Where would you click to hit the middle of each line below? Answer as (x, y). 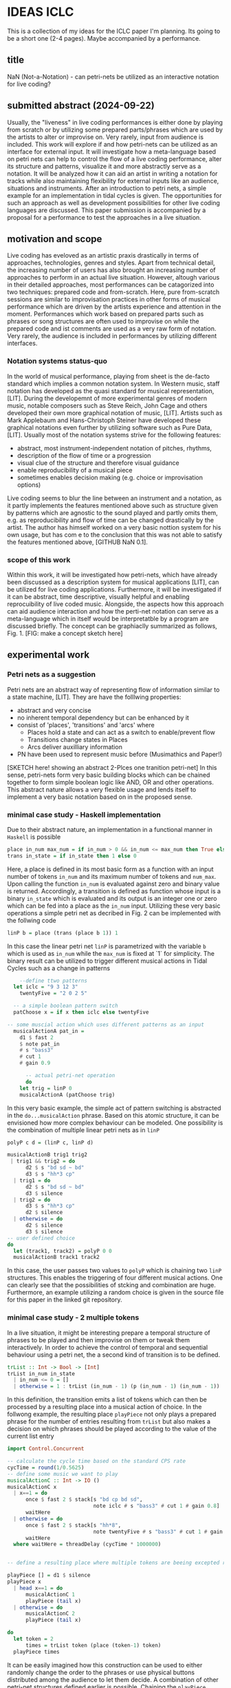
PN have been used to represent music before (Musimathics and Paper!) (119, 754)
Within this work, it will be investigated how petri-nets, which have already (112, 574)
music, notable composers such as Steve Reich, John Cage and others (107, 405)
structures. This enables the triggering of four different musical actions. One (115, 1278)
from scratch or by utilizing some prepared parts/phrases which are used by (115, 129)
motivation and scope (55, 239)
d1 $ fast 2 (36, 1037)
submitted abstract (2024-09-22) (81, 106)
